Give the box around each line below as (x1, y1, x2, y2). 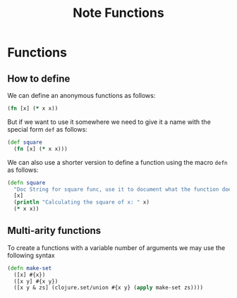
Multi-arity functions (7, 225, 102, 237)
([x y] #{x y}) (13, 278, 59, 285)
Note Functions (73, 5, 164, 21)
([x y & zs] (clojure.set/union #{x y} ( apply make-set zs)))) (13, 284, 203, 292)
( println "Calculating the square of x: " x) (13, 199, 150, 206)
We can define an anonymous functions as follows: (7, 92, 156, 99)
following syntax (7, 251, 55, 259)
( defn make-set (7, 264, 52, 272)
